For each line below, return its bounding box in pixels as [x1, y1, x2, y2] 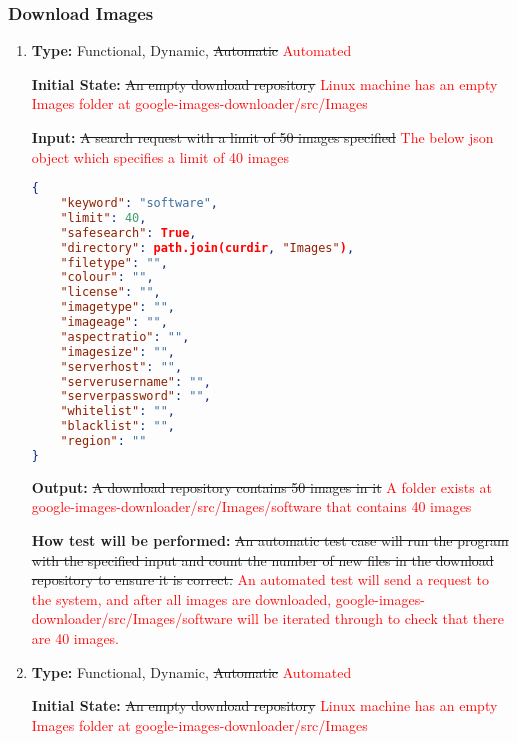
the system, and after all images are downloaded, [31, 588, 332, 609]
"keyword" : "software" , [60, 196, 218, 211]
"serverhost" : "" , [60, 359, 183, 374]
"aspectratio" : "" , [60, 329, 190, 344]
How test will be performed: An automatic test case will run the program [31, 530, 509, 550]
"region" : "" [60, 434, 147, 449]
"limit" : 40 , [60, 210, 147, 225]
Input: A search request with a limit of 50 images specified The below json [31, 127, 494, 147]
